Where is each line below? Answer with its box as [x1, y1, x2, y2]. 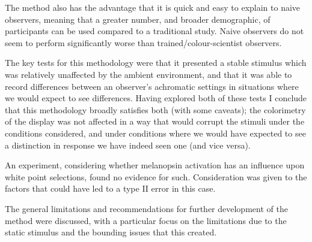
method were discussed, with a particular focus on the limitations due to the [5, 214, 287, 226]
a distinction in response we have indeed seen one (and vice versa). [5, 138, 251, 151]
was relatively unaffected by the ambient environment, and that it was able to [5, 68, 292, 80]
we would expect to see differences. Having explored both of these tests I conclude [5, 92, 307, 104]
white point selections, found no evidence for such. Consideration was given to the [5, 170, 307, 183]
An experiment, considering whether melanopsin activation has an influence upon [5, 159, 305, 171]
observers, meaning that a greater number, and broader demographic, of [5, 13, 271, 25]
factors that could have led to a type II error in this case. [5, 182, 216, 195]
